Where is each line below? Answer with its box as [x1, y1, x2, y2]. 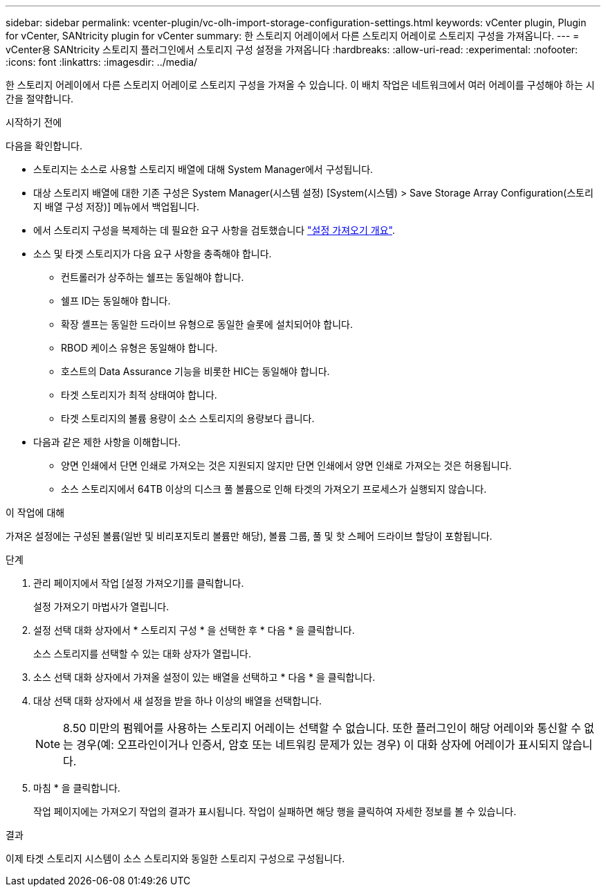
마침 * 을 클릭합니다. [33, 782, 120, 794]
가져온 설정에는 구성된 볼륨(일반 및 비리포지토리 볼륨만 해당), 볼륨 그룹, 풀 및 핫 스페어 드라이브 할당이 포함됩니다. [6, 530, 493, 542]
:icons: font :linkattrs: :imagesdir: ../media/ [6, 56, 198, 68]
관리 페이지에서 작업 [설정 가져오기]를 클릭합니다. [33, 577, 244, 589]
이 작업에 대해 [6, 507, 65, 518]
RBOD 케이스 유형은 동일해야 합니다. [61, 342, 218, 354]
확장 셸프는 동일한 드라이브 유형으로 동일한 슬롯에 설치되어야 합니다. [61, 318, 353, 330]
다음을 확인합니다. [6, 140, 83, 152]
